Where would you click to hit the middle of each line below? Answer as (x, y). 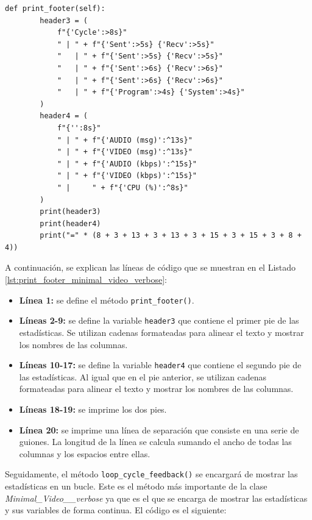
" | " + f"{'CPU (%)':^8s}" (122, 187)
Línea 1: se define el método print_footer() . (107, 300)
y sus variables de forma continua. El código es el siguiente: (116, 510)
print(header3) (70, 212)
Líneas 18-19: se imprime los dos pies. (93, 409)
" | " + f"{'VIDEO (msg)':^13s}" (125, 152)
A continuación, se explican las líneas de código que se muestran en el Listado (151, 267)
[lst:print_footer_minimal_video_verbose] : (86, 280)
